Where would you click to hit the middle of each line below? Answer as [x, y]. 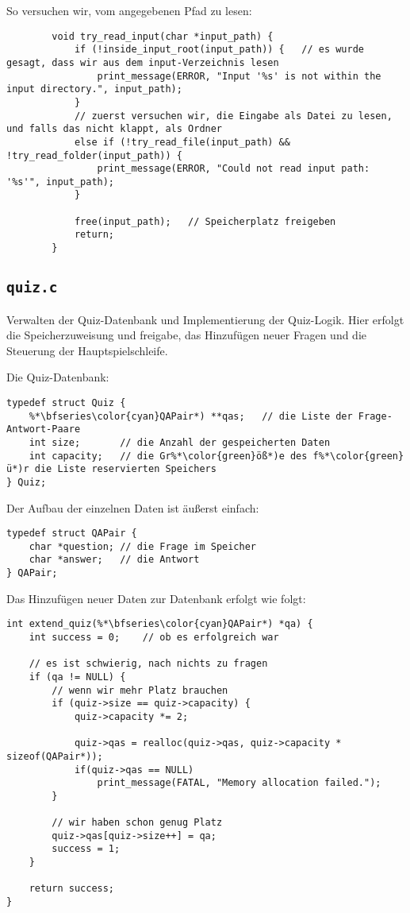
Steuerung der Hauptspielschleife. [87, 350]
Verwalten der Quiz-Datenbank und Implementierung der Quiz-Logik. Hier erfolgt [205, 319]
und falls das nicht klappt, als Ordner [115, 129]
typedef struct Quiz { [66, 402]
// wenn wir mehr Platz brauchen [140, 690]
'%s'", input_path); [61, 182]
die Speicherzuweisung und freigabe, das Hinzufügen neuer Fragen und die [187, 335]
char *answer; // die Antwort [114, 560]
